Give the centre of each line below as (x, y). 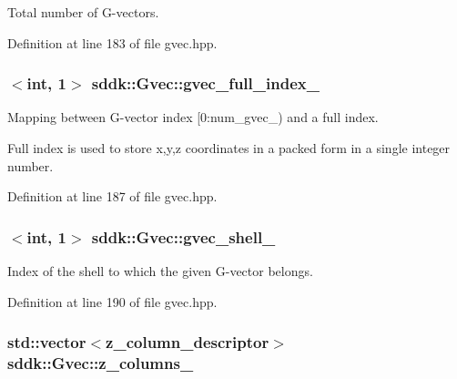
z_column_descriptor (188, 342)
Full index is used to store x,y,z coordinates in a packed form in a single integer (229, 148)
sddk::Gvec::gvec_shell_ (183, 236)
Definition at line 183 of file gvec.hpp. (112, 42)
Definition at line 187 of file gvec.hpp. (112, 196)
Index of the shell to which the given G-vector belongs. (160, 271)
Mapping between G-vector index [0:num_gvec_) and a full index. (193, 117)
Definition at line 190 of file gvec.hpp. (112, 301)
